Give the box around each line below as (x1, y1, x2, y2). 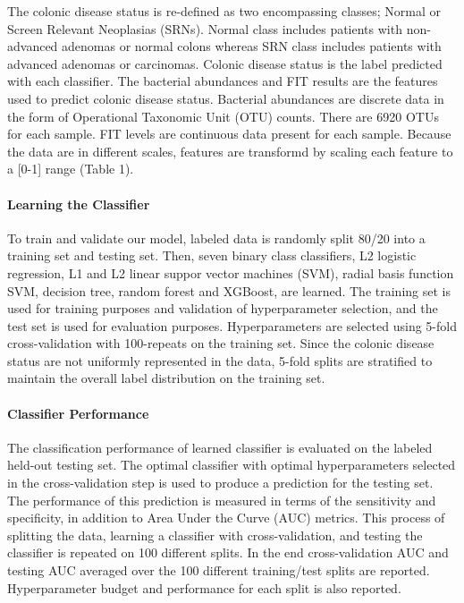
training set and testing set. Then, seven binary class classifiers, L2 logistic (7, 246, 417, 265)
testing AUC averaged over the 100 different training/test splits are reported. (7, 561, 430, 580)
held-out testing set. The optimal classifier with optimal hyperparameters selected (7, 455, 456, 474)
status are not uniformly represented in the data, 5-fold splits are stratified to (7, 351, 433, 369)
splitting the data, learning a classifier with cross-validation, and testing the (7, 525, 423, 544)
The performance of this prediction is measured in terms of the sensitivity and (7, 490, 436, 509)
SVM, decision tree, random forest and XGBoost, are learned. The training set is (7, 281, 451, 300)
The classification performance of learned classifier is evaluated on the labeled (7, 437, 433, 456)
